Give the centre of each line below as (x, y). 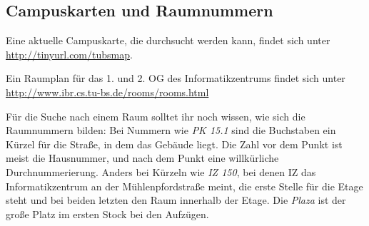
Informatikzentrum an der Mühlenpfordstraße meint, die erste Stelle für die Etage (184, 186)
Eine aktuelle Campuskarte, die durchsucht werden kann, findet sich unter (168, 40)
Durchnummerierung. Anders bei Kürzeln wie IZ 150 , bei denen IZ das (161, 171)
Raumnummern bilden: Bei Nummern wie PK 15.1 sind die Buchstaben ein (171, 130)
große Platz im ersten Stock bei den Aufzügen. (107, 214)
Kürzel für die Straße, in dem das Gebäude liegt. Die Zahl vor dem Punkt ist (174, 144)
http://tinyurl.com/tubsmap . (69, 54)
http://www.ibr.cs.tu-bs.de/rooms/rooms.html (107, 92)
